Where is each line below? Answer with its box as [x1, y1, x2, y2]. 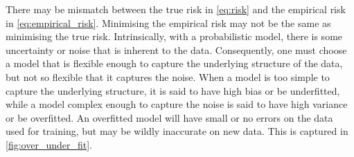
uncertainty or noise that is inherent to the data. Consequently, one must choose [6, 42, 347, 57]
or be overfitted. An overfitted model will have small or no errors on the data [6, 110, 333, 124]
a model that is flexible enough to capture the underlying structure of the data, [6, 56, 343, 71]
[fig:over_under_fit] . [6, 137, 92, 151]
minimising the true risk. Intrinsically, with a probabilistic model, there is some [6, 29, 343, 44]
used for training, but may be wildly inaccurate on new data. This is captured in [6, 124, 348, 138]
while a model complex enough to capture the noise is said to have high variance [6, 97, 348, 111]
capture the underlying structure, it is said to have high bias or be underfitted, [6, 83, 340, 98]
